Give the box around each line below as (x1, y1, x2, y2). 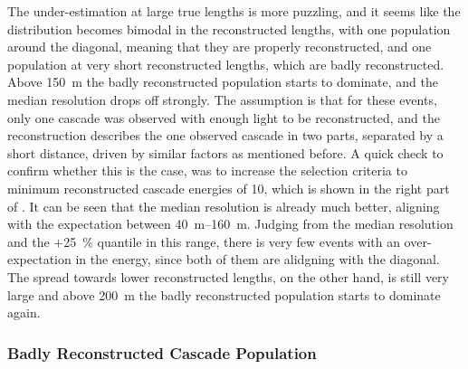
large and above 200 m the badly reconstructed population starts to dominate (7, 285, 441, 304)
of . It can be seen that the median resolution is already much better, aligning (7, 196, 440, 215)
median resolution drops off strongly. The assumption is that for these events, (7, 90, 437, 109)
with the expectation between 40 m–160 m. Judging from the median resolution (7, 214, 454, 233)
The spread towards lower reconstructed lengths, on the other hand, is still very (7, 267, 449, 286)
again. (7, 303, 41, 322)
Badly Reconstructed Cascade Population (7, 341, 317, 364)
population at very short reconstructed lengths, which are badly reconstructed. (7, 54, 444, 73)
